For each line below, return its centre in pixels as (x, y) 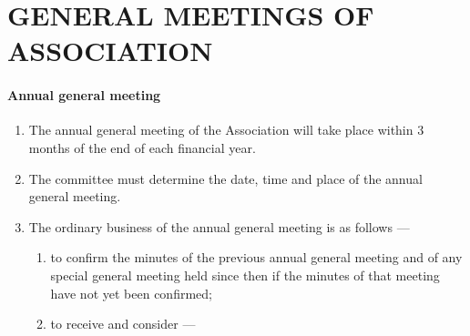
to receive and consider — (123, 324)
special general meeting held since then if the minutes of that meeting (245, 275)
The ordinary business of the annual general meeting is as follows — (219, 226)
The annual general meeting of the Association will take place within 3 (226, 130)
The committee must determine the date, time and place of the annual (225, 178)
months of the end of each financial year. (142, 147)
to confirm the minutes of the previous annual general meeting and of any (256, 257)
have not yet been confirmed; (131, 293)
